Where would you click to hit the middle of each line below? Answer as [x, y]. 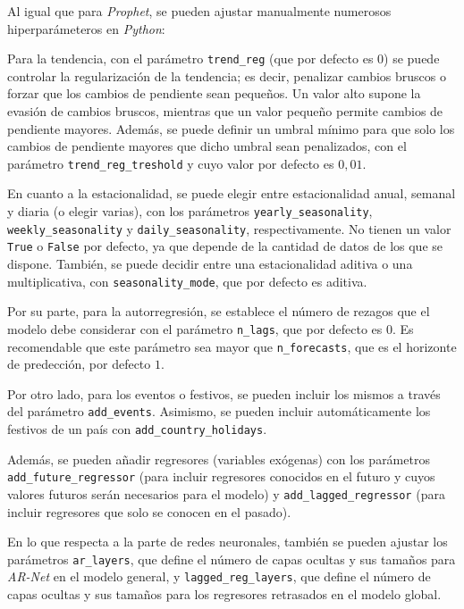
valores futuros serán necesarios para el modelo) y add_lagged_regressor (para [226, 493]
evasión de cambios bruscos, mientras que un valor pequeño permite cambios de [225, 111]
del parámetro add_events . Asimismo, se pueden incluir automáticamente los [219, 411]
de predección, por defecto [79, 364]
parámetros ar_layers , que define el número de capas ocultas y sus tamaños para [232, 559]
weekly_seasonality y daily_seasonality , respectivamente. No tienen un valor [229, 228]
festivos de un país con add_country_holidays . [137, 429]
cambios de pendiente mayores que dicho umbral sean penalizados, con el [207, 146]
